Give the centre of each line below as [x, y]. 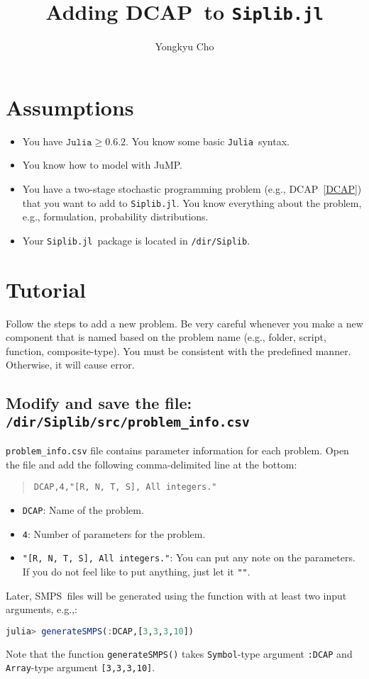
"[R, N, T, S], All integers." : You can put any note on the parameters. [189, 557]
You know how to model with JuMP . [103, 165]
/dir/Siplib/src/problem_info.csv [128, 422]
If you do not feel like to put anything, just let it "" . [136, 572]
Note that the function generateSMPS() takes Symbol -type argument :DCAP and [179, 653]
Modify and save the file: [99, 403]
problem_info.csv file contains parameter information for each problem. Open [177, 450]
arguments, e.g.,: [42, 609]
